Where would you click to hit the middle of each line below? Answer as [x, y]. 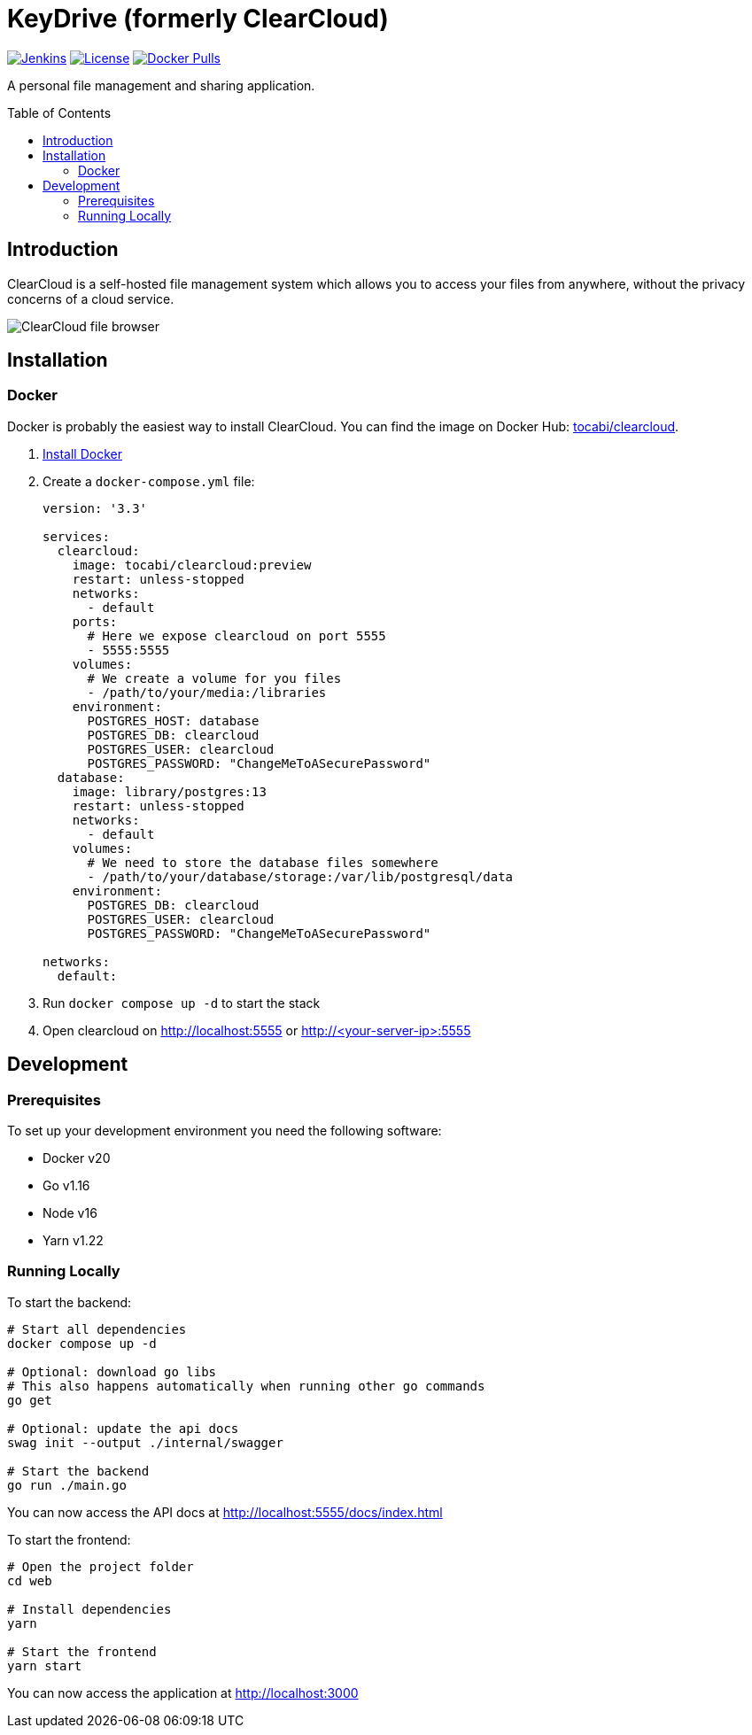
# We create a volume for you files [214, 678]
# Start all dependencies [97, 1329]
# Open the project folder [101, 1566]
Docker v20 [77, 1158]
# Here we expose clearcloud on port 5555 [236, 635]
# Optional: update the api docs [123, 1428]
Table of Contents [59, 112]
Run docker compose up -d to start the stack [182, 1003]
